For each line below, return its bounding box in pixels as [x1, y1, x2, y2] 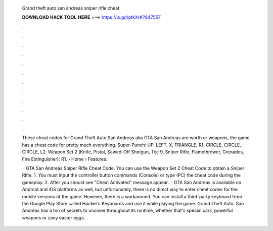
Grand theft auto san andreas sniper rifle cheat [22, 5, 120, 11]
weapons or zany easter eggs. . [22, 214, 88, 220]
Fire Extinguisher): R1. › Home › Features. [22, 156, 108, 162]
